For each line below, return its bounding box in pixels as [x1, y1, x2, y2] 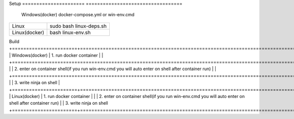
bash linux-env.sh [49, 29, 91, 36]
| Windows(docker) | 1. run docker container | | [9, 52, 103, 58]
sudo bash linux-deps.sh [49, 23, 107, 29]
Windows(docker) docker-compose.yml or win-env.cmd [21, 12, 135, 18]
